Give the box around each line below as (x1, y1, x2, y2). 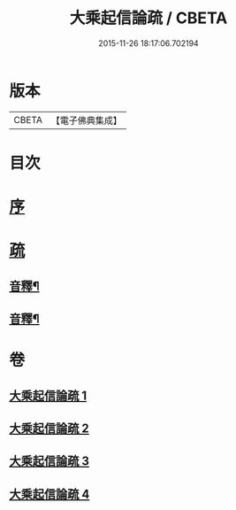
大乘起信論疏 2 (9, 421, 90, 436)
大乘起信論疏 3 (9, 453, 90, 469)
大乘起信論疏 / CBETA (69, 8, 228, 28)
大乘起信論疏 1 (9, 388, 88, 403)
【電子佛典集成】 (50, 114, 122, 127)
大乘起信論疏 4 (9, 486, 90, 501)
